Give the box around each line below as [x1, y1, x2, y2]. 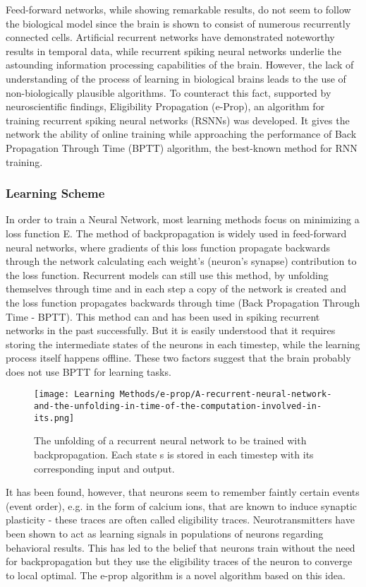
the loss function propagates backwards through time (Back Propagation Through [6, 295, 360, 309]
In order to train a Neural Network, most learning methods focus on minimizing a [6, 212, 360, 227]
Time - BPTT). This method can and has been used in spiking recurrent [6, 309, 320, 324]
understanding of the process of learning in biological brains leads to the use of [6, 71, 346, 85]
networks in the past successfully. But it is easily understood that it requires [6, 323, 336, 338]
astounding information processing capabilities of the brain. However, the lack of [6, 57, 354, 72]
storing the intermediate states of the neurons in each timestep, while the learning [6, 336, 360, 351]
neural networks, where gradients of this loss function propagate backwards [6, 239, 330, 254]
